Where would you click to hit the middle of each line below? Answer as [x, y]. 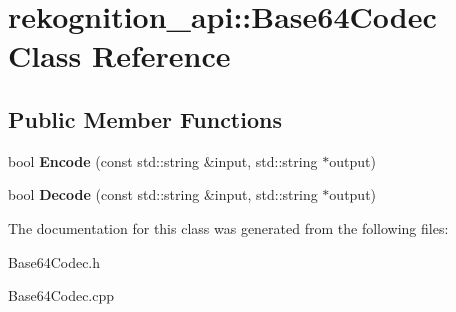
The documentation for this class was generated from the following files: [228, 227]
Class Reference [119, 55]
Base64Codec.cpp [61, 295]
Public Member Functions [145, 118]
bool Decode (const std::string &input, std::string [163, 194]
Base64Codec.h [54, 261]
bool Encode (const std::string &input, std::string [163, 160]
